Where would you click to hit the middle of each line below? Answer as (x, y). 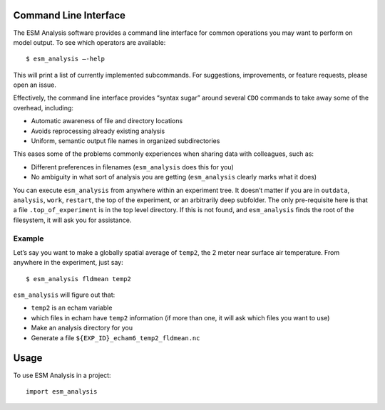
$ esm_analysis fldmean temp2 (79, 279)
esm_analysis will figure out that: (64, 295)
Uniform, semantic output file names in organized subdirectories (125, 141)
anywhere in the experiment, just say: (68, 263)
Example (29, 238)
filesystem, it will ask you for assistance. (72, 220)
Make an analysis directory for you (82, 328)
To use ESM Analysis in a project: (62, 375)
